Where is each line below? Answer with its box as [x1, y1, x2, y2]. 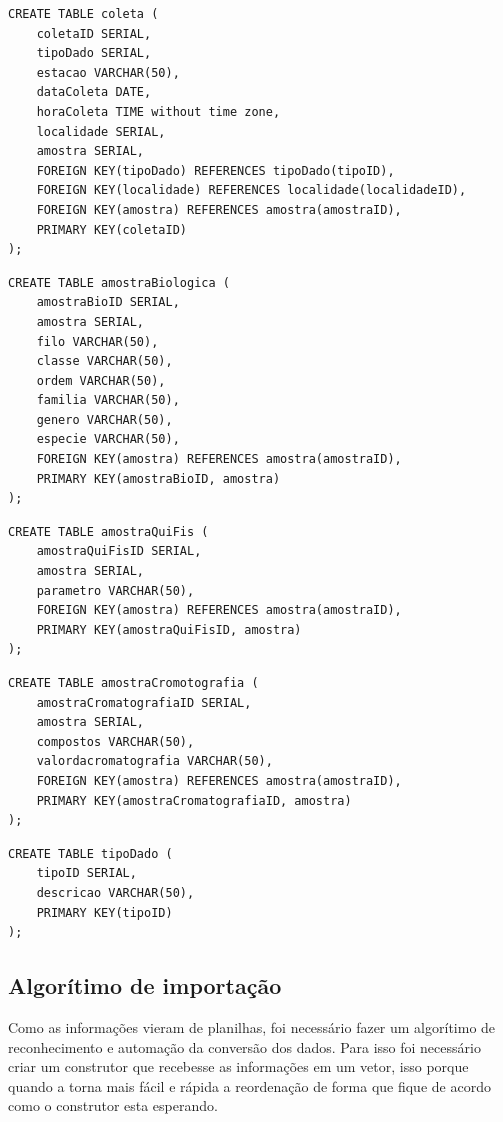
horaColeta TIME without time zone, [36, 104, 281, 119]
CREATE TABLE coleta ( [8, 7, 159, 21]
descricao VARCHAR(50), [36, 885, 195, 900]
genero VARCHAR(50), [36, 412, 173, 427]
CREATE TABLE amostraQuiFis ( [8, 524, 209, 539]
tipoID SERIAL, [36, 866, 137, 881]
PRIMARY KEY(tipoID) [36, 905, 173, 920]
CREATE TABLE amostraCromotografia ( [8, 676, 259, 690]
